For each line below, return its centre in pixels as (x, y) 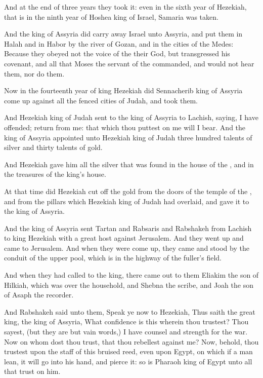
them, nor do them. (34, 73)
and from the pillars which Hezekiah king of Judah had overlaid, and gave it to (127, 201)
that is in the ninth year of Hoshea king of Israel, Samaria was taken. (111, 16)
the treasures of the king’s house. (55, 174)
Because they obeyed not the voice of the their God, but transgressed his (117, 53)
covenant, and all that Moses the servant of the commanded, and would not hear (129, 63)
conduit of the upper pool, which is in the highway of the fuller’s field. (113, 258)
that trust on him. (32, 371)
